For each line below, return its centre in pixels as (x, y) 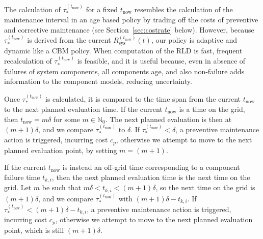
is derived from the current (69, 40)
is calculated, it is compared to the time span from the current (143, 98)
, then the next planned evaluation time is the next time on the (151, 177)
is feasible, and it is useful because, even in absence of (161, 61)
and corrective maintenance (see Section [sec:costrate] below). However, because (129, 29)
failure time (22, 177)
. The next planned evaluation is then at (168, 119)
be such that (62, 187)
